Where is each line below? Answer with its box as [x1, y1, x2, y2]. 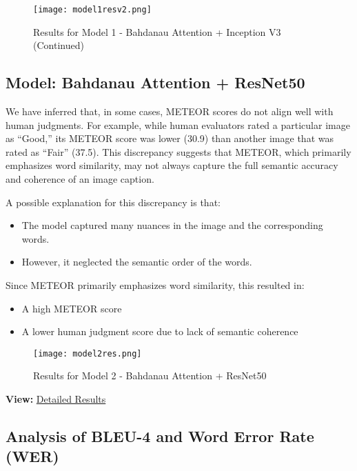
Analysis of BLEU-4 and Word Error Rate [6, 425, 314, 446]
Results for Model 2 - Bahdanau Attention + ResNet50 [33, 368, 267, 383]
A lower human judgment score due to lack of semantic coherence [21, 324, 298, 339]
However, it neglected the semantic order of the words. [21, 254, 252, 269]
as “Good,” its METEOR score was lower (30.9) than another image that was [6, 131, 334, 146]
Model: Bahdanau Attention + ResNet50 [6, 72, 305, 93]
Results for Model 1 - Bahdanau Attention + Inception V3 [33, 24, 281, 39]
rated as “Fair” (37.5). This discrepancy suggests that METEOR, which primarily [6, 144, 351, 159]
